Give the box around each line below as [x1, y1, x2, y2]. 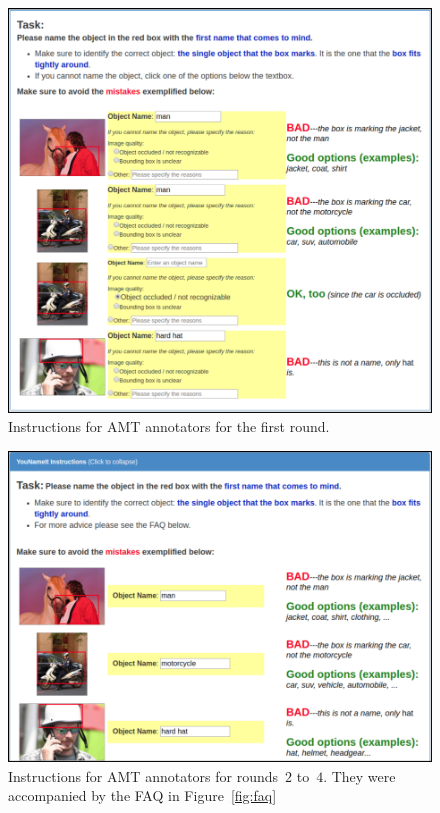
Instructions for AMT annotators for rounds [8, 765, 279, 786]
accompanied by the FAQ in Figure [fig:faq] [8, 785, 277, 806]
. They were [323, 765, 396, 786]
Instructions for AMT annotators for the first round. [8, 416, 330, 437]
